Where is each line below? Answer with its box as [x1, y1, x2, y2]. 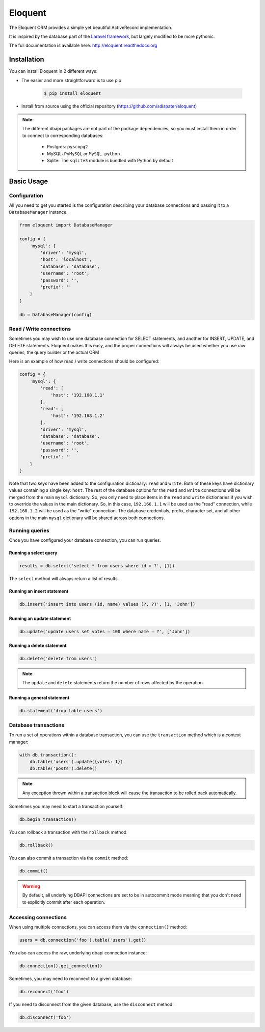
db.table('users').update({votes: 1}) [29, 759, 123, 764]
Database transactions [9, 722, 65, 728]
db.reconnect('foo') [19, 989, 69, 994]
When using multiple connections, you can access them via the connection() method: [9, 924, 187, 930]
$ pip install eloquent [44, 90, 102, 96]
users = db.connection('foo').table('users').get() [19, 937, 147, 943]
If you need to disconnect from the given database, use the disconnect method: [9, 1001, 174, 1007]
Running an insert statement [9, 588, 69, 594]
